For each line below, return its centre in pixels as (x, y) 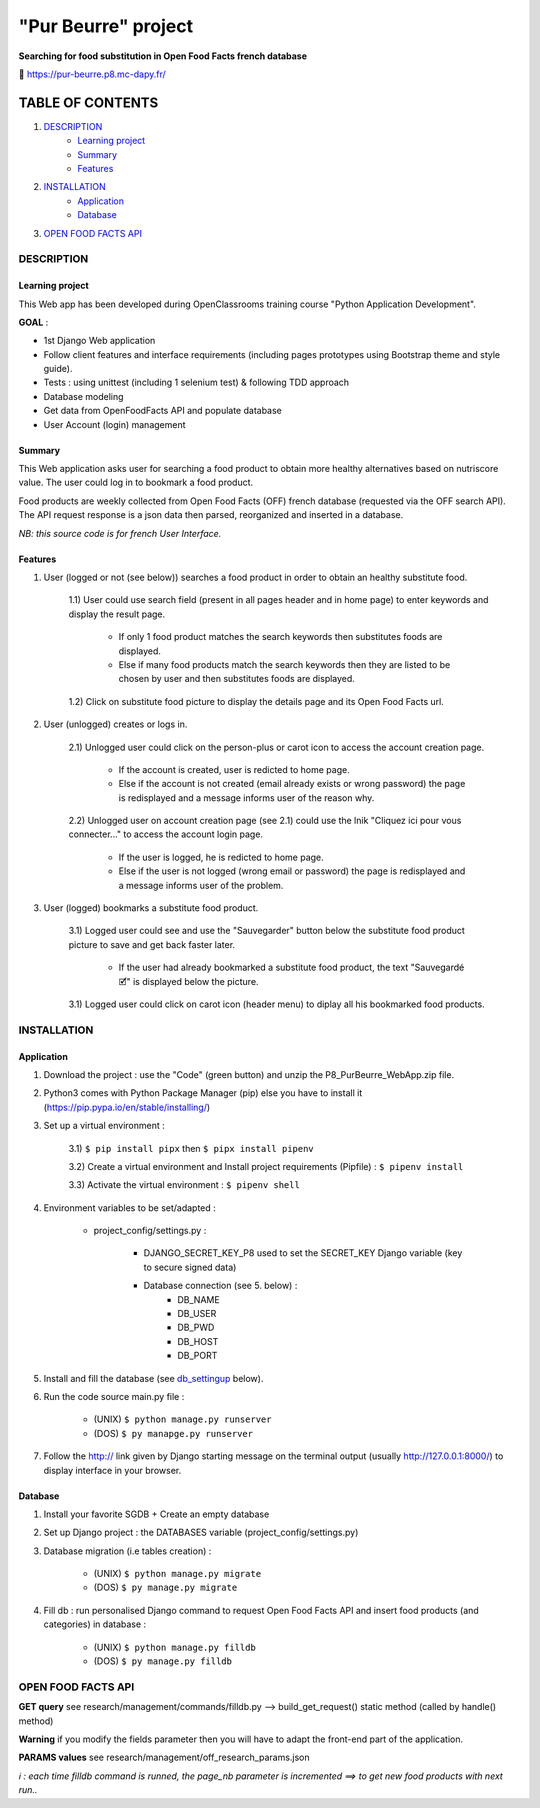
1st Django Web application (99, 341)
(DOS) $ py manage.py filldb (162, 1661)
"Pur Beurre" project (106, 26)
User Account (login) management (114, 424)
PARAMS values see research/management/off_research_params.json (164, 1757)
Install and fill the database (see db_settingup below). (153, 1378)
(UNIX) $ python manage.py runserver (182, 1419)
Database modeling (83, 396)
